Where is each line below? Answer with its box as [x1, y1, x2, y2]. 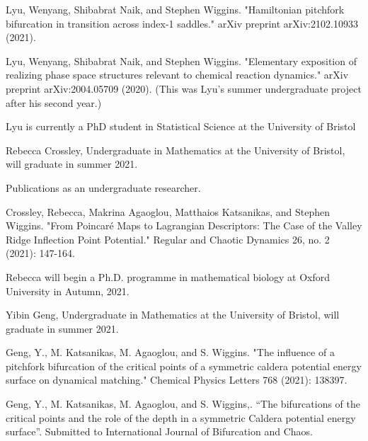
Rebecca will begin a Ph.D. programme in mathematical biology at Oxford [6, 269, 330, 284]
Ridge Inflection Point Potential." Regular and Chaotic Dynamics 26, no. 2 [6, 231, 330, 246]
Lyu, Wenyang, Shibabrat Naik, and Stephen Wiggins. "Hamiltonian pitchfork [6, 2, 345, 16]
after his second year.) [6, 95, 102, 110]
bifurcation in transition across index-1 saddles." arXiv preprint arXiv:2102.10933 [6, 16, 358, 30]
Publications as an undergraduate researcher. [6, 180, 201, 195]
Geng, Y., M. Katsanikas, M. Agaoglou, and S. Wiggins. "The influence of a [6, 345, 335, 360]
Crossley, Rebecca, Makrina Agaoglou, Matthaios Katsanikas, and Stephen [6, 204, 330, 219]
